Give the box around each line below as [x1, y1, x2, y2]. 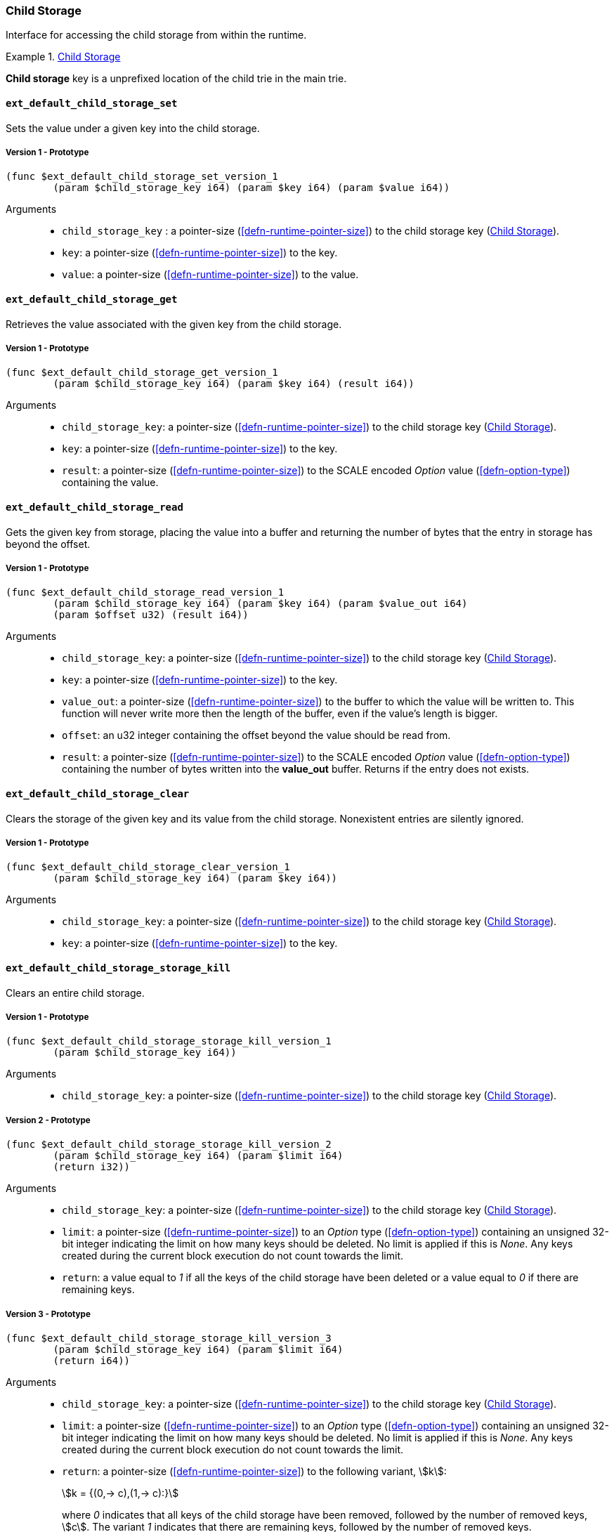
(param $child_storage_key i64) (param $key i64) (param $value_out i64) [53, 598, 468, 610]
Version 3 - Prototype [6, 1309, 91, 1319]
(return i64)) [53, 1354, 131, 1366]
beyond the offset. [6, 537, 91, 550]
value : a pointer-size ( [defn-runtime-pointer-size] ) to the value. [62, 268, 359, 281]
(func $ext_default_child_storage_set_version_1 [6, 171, 278, 183]
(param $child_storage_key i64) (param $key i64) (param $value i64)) [53, 182, 450, 194]
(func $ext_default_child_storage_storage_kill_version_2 [6, 1139, 332, 1151]
